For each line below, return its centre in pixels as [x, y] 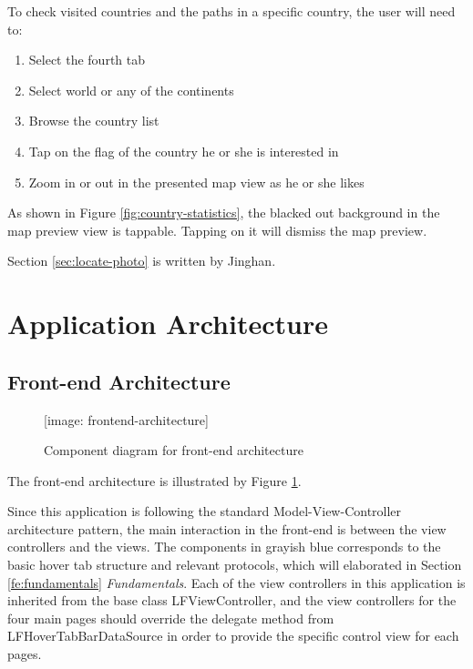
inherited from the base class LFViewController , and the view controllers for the [232, 600]
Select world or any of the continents [131, 90]
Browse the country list [94, 121]
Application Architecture [168, 324]
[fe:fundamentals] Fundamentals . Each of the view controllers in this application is [236, 582]
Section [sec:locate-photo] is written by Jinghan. [142, 261]
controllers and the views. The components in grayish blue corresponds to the [224, 547]
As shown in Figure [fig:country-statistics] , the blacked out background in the [224, 213]
